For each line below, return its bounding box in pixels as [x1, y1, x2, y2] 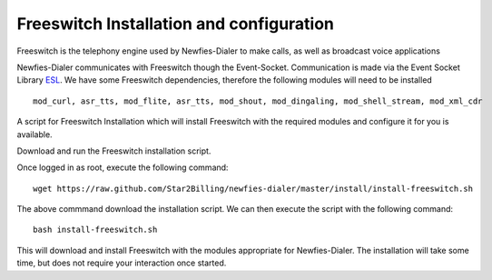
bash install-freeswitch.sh [33, 225, 158, 235]
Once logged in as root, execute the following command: [16, 162, 229, 173]
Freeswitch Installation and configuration [16, 14, 335, 34]
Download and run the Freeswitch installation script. [16, 145, 212, 156]
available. [16, 128, 54, 140]
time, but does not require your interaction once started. [16, 257, 227, 268]
